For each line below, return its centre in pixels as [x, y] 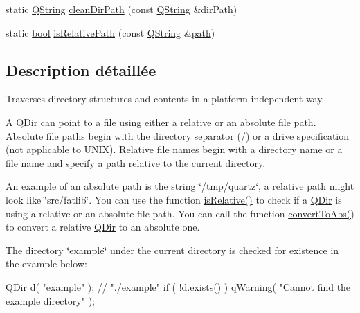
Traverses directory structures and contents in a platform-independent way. [165, 99]
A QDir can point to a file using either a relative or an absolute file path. [161, 122]
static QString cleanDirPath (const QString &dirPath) [121, 9]
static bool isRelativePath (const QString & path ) [110, 32]
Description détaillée [81, 70]
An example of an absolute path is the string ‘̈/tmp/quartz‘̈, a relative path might [180, 186]
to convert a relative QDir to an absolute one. [103, 227]
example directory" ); [50, 300]
